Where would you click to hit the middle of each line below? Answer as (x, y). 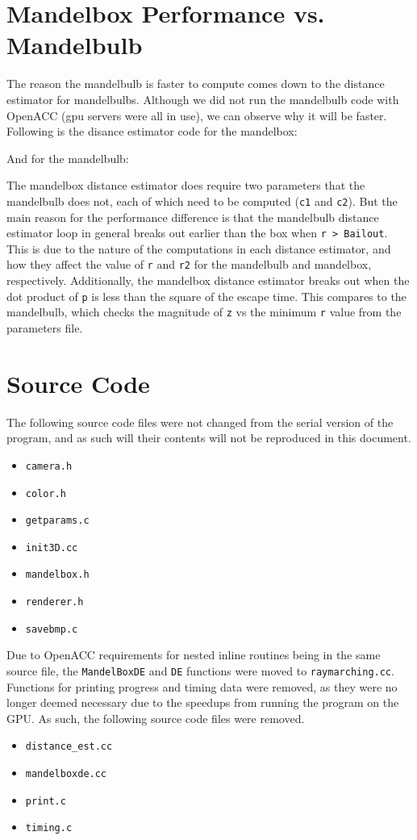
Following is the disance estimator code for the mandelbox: (152, 131)
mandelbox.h (57, 575)
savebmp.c (52, 629)
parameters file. (45, 327)
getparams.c (57, 521)
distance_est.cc (69, 747)
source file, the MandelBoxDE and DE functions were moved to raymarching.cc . (200, 671)
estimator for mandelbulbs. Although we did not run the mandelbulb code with (203, 99)
